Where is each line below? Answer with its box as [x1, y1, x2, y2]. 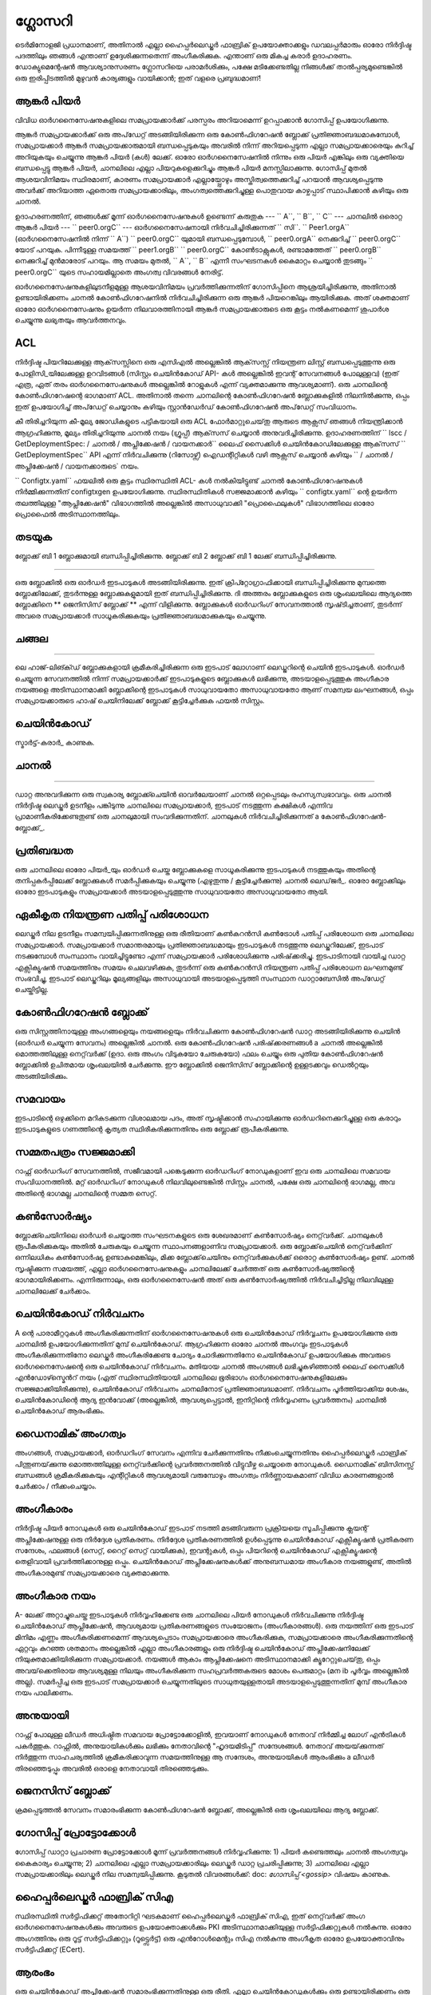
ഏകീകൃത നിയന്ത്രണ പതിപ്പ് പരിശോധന [14, 908, 209, 922]
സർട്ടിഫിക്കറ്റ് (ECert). [14, 1945, 85, 1954]
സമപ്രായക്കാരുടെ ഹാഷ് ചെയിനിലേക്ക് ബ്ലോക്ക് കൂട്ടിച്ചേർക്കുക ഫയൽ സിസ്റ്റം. [14, 696, 265, 705]
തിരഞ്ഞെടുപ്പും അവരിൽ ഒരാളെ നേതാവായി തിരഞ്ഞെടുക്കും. [14, 1764, 209, 1773]
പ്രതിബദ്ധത [14, 843, 73, 857]
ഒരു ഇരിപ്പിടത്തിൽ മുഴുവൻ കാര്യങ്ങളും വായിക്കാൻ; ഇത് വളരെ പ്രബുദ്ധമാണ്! [14, 73, 261, 83]
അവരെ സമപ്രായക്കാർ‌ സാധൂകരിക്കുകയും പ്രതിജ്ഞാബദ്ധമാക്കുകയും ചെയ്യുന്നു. [14, 610, 267, 620]
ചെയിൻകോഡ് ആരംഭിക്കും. [14, 1406, 105, 1416]
